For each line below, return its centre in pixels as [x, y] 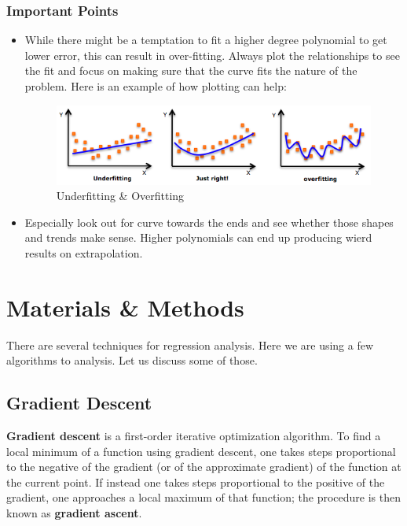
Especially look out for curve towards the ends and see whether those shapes [209, 222]
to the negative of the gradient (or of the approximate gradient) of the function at [204, 467]
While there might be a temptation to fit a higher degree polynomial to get [206, 40]
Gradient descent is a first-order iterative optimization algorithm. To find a [194, 436]
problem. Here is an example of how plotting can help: [156, 86]
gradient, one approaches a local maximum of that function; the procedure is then [203, 497]
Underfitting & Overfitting [120, 196]
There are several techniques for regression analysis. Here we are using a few [190, 344]
